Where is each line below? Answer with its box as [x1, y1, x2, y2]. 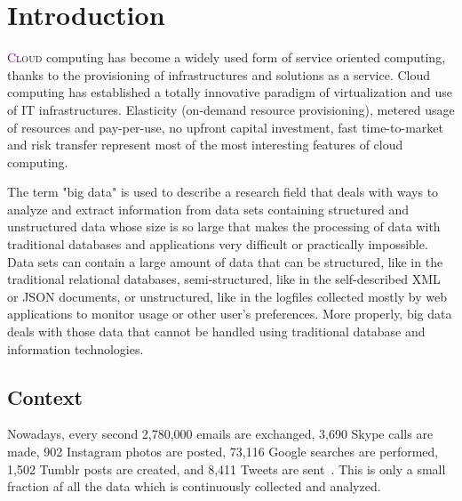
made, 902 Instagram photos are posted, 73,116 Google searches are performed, [7, 442, 439, 461]
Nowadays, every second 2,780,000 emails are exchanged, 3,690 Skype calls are [7, 424, 434, 443]
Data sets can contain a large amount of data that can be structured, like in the [7, 252, 443, 271]
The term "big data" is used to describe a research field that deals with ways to [7, 182, 439, 201]
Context [7, 383, 83, 410]
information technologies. [7, 339, 144, 358]
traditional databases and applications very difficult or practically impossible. [7, 235, 428, 254]
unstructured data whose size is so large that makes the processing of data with [7, 217, 441, 236]
